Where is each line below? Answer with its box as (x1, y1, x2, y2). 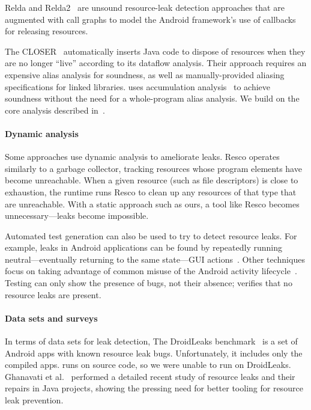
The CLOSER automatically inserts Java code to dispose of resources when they (5, 44, 306, 57)
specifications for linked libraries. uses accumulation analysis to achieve (5, 80, 271, 93)
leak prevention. (5, 394, 64, 406)
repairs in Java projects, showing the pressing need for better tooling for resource (5, 382, 303, 394)
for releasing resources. (5, 25, 88, 37)
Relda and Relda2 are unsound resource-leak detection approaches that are (5, 1, 285, 13)
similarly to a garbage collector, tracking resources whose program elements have (5, 162, 302, 174)
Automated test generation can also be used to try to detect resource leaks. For (5, 229, 297, 242)
